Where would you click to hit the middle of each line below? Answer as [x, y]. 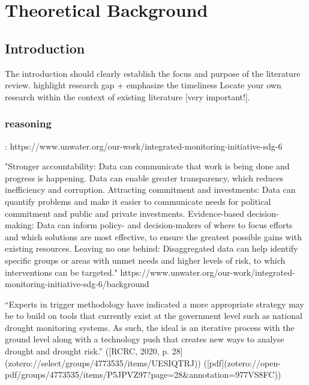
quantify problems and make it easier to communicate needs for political [138, 201]
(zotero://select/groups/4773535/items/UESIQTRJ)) [103, 362]
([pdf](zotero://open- [242, 362]
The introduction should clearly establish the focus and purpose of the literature [153, 73]
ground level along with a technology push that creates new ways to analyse [145, 339]
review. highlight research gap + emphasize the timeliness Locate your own [143, 85]
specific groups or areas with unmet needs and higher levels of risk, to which [145, 260]
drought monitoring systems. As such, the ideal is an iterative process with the [150, 327]
